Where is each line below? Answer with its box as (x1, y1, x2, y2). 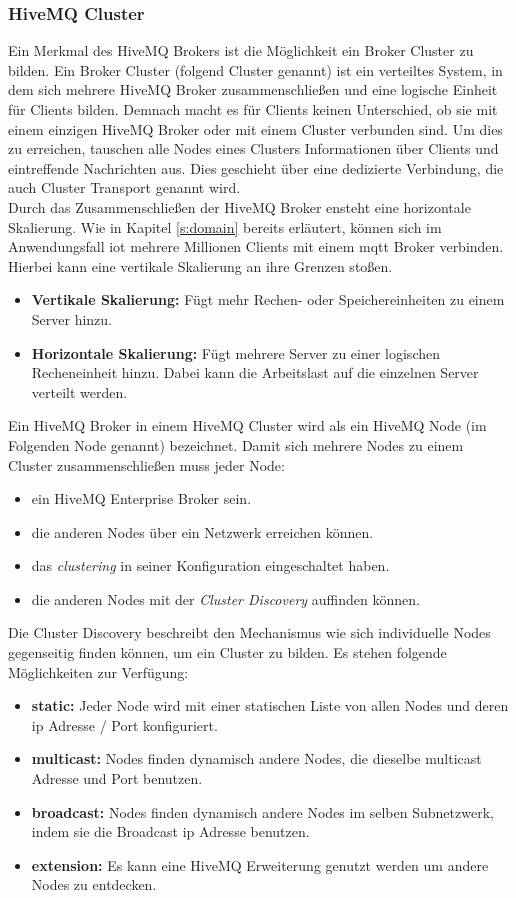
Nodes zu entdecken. (31, 874, 157, 895)
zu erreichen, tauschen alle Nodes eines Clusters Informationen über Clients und (8, 138, 499, 159)
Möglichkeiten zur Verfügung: (8, 661, 189, 682)
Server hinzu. (31, 308, 113, 329)
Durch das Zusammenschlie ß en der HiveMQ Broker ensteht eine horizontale (8, 196, 471, 217)
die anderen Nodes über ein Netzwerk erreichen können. (31, 521, 374, 542)
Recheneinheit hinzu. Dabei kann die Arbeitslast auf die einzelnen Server (31, 362, 479, 383)
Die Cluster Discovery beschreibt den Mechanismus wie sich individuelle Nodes (8, 622, 491, 643)
